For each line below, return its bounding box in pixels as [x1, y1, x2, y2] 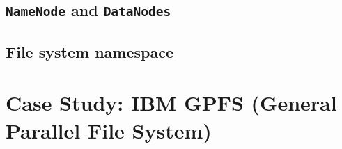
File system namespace [6, 40, 173, 62]
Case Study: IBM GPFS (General [6, 88, 337, 117]
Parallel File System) [6, 116, 212, 144]
